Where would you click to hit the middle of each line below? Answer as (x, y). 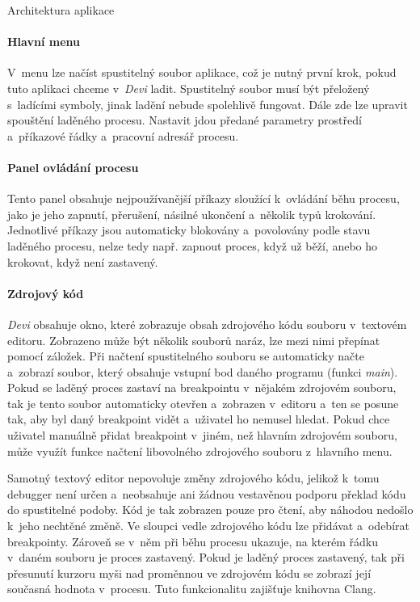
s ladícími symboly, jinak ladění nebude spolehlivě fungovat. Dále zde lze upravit (208, 104)
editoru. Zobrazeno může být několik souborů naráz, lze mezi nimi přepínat (194, 340)
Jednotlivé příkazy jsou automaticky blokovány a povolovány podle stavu (189, 230)
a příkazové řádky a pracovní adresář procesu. (123, 135)
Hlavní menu (44, 42)
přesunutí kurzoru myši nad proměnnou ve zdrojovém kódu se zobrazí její (189, 573)
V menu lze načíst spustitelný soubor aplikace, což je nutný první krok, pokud (202, 72)
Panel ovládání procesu (73, 167)
